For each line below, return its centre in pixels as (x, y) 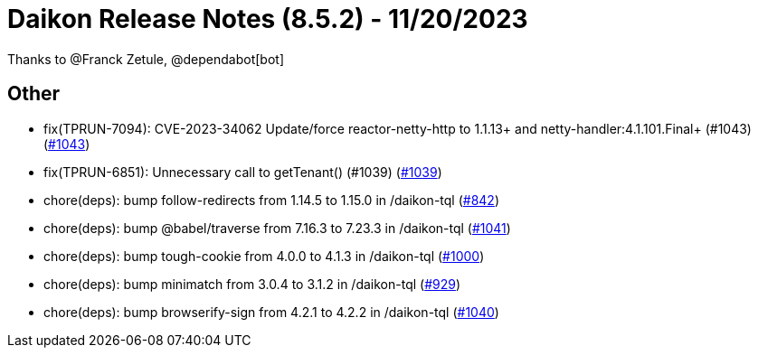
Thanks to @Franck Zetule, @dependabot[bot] (146, 59)
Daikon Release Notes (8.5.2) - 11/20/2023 (268, 19)
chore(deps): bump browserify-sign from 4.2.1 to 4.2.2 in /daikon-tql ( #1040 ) (271, 312)
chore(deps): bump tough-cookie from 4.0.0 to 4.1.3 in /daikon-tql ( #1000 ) (264, 256)
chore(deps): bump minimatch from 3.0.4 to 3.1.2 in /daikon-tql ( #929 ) (252, 284)
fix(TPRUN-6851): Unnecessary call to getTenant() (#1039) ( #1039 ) (243, 172)
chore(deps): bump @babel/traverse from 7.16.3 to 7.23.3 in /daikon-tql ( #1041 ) (277, 228)
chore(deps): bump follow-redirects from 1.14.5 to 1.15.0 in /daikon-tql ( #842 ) (271, 200)
